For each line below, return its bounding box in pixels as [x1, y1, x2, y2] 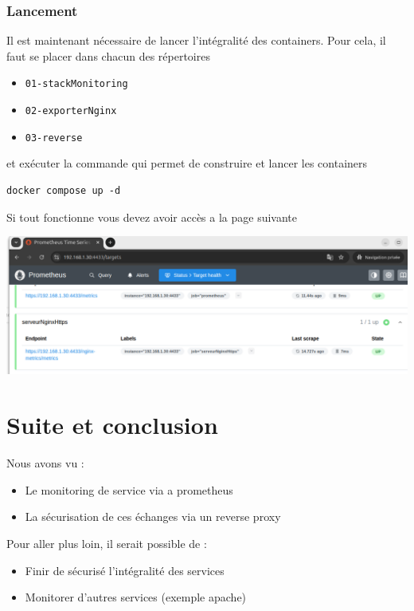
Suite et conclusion [6, 408, 218, 441]
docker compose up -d [6, 184, 121, 196]
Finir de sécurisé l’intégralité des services [25, 562, 225, 578]
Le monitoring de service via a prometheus [25, 481, 233, 498]
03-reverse [25, 132, 83, 144]
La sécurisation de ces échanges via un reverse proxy [25, 508, 281, 525]
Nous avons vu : [6, 455, 84, 471]
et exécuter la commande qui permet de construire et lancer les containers [6, 155, 368, 171]
